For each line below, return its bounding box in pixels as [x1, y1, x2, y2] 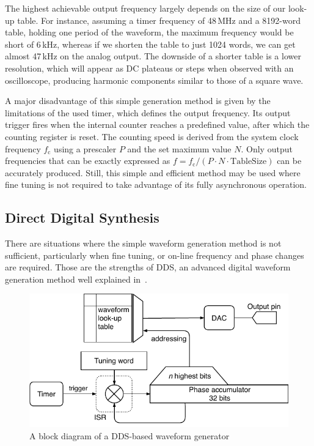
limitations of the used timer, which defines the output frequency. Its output [5, 106, 291, 119]
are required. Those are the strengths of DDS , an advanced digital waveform [5, 261, 291, 273]
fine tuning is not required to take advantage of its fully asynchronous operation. [5, 178, 307, 191]
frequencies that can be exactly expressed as [5, 154, 170, 167]
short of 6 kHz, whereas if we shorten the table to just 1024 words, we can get [5, 37, 296, 50]
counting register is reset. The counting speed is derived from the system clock [5, 130, 299, 143]
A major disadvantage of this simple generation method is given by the [5, 94, 271, 107]
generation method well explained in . [5, 272, 148, 285]
